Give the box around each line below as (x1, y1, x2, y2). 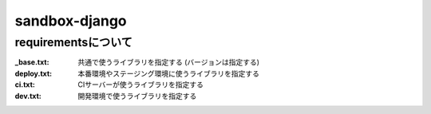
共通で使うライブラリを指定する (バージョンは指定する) (77, 57, 259, 67)
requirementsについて (14, 35, 133, 49)
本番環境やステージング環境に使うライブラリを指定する (77, 69, 259, 78)
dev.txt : (14, 91, 42, 100)
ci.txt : (14, 80, 35, 89)
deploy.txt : (14, 69, 52, 78)
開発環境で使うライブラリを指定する (77, 91, 197, 100)
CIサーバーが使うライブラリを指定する (77, 80, 204, 89)
